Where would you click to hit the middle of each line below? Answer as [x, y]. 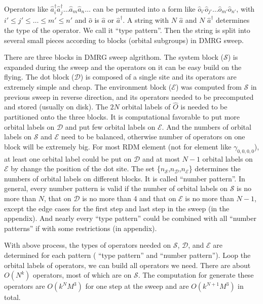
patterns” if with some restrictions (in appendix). [81, 228]
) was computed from [209, 86]
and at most [161, 158]
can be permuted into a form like [144, 9]
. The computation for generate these [196, 275]
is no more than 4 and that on [129, 198]
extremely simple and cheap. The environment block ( [88, 86]
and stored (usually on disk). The [56, 107]
